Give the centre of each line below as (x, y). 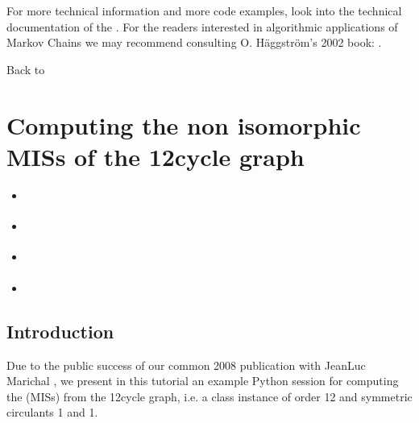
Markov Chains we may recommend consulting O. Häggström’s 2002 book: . (194, 42)
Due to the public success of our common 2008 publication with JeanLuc (186, 365)
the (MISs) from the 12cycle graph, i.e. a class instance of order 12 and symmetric (209, 396)
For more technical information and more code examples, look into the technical (204, 10)
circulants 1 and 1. (52, 412)
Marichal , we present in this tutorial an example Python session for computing (203, 381)
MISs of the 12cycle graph (156, 156)
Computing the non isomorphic (184, 124)
